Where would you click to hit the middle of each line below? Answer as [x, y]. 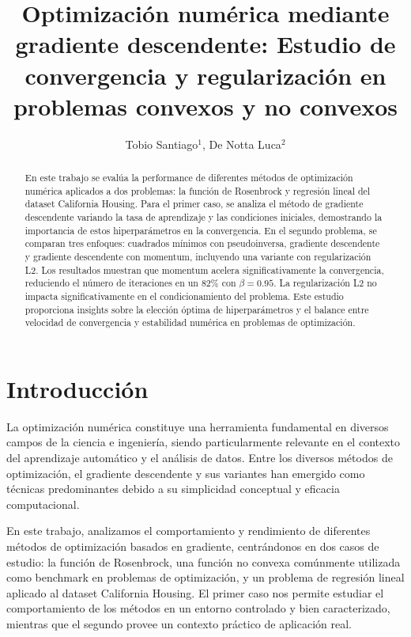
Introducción [77, 388]
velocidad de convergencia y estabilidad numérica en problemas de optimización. [190, 322]
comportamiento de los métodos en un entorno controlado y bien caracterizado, [198, 608]
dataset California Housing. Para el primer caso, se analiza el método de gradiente [194, 204]
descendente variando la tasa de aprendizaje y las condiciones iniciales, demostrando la [204, 217]
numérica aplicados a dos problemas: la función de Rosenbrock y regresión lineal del [198, 190]
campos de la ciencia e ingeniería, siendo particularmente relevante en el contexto [204, 442]
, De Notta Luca [241, 144]
